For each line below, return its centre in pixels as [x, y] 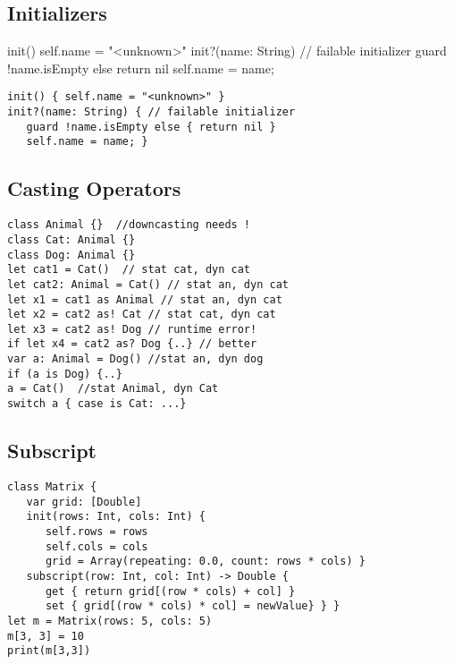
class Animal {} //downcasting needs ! [129, 225]
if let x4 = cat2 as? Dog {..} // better [132, 344]
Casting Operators [94, 188]
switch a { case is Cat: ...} [97, 404]
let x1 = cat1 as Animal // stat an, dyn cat [145, 299]
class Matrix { [52, 486]
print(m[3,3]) [49, 651]
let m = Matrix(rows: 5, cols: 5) [110, 621]
